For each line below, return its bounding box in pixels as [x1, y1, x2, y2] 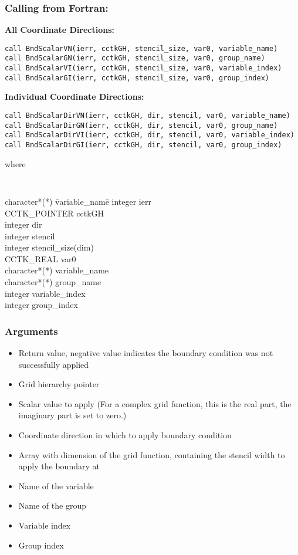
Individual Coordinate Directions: [5, 90, 144, 103]
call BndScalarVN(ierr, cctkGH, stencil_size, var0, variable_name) [5, 44, 278, 53]
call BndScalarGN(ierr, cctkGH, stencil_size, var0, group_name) [5, 54, 265, 63]
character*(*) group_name [5, 276, 101, 288]
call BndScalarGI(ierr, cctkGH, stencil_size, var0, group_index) [5, 73, 270, 82]
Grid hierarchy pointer [18, 378, 100, 390]
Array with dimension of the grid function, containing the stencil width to [18, 448, 285, 461]
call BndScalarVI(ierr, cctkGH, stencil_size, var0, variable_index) [5, 64, 282, 73]
